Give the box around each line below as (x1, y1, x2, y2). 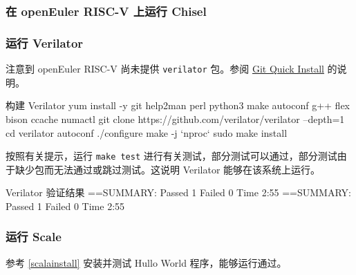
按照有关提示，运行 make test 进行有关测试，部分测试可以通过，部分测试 (6, 149, 337, 163)
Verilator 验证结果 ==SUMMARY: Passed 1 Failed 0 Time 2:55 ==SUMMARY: (6, 185, 351, 200)
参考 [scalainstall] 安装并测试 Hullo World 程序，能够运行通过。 (6, 255, 287, 269)
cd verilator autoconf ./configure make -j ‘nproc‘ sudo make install (6, 125, 288, 140)
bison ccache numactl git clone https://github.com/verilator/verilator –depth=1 (6, 111, 345, 126)
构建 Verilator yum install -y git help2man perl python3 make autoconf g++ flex (6, 98, 350, 113)
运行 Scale (6, 228, 62, 245)
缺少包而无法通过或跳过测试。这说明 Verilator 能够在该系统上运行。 (15, 162, 321, 176)
